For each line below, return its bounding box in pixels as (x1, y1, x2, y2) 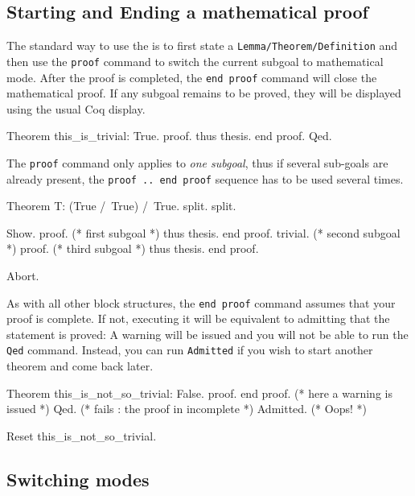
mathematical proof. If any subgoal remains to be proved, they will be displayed (6, 85, 401, 101)
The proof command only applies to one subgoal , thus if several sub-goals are (6, 154, 388, 171)
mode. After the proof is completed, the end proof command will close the (6, 68, 377, 85)
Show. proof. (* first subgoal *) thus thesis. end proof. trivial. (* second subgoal (6, 224, 401, 241)
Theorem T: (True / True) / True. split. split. (6, 197, 236, 214)
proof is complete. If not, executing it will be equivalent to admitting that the (6, 310, 390, 327)
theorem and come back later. (6, 358, 154, 374)
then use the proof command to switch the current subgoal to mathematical (6, 52, 384, 69)
